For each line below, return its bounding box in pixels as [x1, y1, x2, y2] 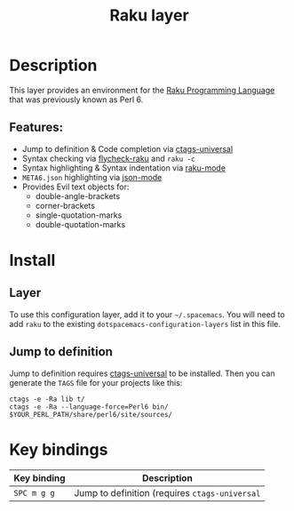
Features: [9, 120, 64, 135]
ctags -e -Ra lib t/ [9, 395, 86, 403]
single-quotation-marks [35, 210, 123, 220]
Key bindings [9, 439, 108, 459]
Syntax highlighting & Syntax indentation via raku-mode [21, 162, 226, 173]
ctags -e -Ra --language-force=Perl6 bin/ [9, 402, 169, 411]
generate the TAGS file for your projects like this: [9, 377, 183, 387]
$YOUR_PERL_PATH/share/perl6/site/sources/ [9, 410, 173, 419]
